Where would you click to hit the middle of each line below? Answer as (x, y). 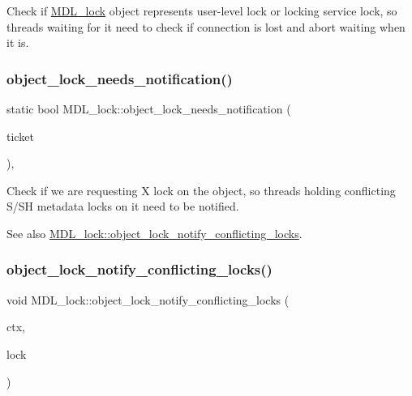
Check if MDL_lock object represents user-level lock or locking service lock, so (202, 11)
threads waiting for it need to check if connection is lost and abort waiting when (206, 26)
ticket (20, 136)
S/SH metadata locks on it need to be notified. (123, 206)
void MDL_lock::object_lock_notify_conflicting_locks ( (148, 299)
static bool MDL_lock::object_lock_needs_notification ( (149, 109)
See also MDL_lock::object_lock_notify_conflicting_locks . (154, 233)
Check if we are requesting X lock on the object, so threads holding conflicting (201, 190)
